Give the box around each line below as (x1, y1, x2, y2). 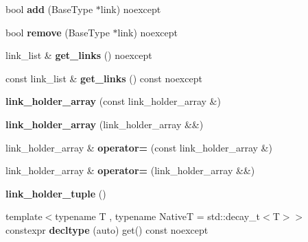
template (5, 209, 43, 223)
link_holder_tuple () (5, 186, 106, 200)
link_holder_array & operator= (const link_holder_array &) (5, 140, 272, 154)
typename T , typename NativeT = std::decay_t (55, 209, 261, 223)
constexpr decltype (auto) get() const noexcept (5, 222, 209, 237)
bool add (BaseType (5, 2, 93, 16)
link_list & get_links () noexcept (5, 48, 152, 62)
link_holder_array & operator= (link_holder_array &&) (5, 163, 255, 178)
